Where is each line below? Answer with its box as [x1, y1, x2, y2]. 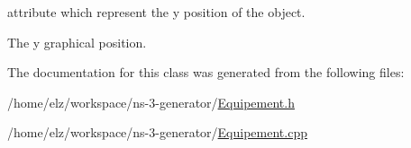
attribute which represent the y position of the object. [7, 3, 306, 21]
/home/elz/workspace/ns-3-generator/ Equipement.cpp [7, 123, 307, 142]
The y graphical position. [7, 32, 147, 51]
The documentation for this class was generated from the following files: [7, 63, 405, 82]
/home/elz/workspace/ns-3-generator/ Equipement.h [7, 92, 295, 111]
